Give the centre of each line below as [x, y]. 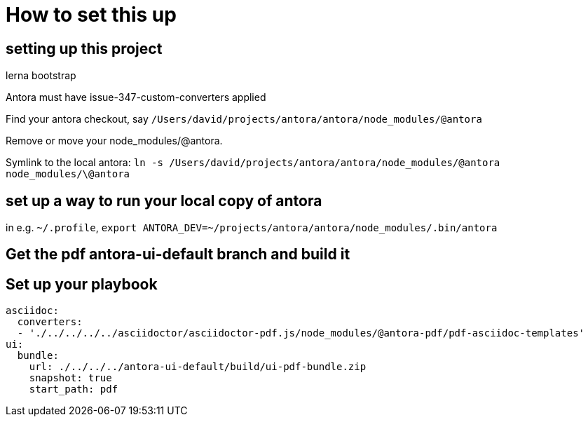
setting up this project [84, 48]
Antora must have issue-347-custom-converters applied [136, 97]
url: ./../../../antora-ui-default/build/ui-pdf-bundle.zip [198, 367]
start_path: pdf [74, 389]
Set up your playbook [82, 284]
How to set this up [91, 15]
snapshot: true [70, 378]
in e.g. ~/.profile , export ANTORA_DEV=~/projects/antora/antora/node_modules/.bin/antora [252, 228]
